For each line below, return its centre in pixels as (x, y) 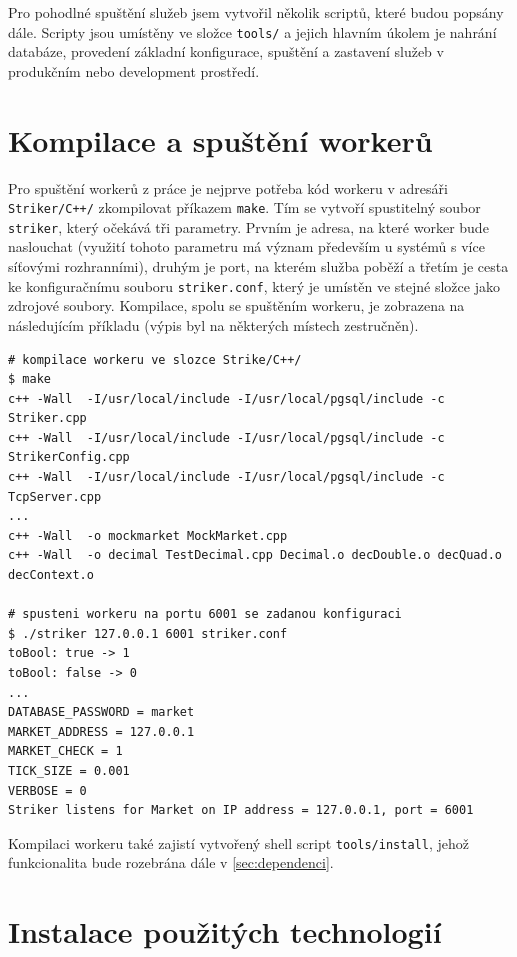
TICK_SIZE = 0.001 (69, 770)
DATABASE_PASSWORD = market (101, 712)
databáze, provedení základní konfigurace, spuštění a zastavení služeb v (226, 51)
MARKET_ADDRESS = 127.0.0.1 (101, 731)
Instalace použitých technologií (225, 931)
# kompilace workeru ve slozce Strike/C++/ (155, 359)
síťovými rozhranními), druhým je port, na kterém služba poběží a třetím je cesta (258, 266)
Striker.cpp (47, 418)
